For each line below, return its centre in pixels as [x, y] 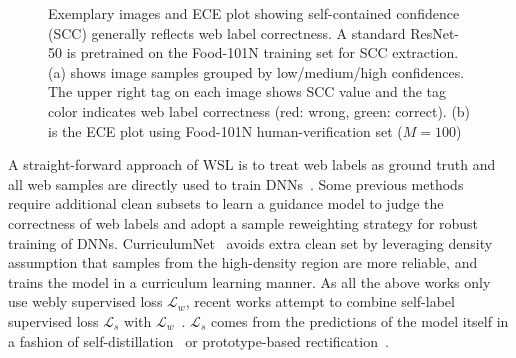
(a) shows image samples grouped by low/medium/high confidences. [256, 71]
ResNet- [434, 32]
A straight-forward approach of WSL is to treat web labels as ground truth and [252, 164]
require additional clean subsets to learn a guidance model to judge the [226, 203]
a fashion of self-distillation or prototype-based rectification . [198, 340]
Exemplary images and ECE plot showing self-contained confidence [254, 13]
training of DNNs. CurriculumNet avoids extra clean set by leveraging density [250, 242]
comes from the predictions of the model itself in [359, 320]
